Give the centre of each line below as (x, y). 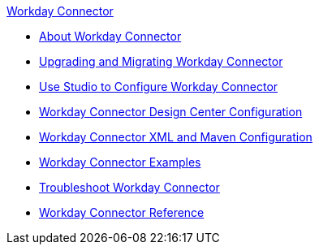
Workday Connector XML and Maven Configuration (176, 137)
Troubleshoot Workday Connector (129, 187)
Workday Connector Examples (120, 162)
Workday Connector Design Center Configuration (171, 112)
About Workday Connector (110, 36)
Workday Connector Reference (122, 212)
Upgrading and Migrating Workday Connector (161, 61)
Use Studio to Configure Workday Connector (159, 87)
